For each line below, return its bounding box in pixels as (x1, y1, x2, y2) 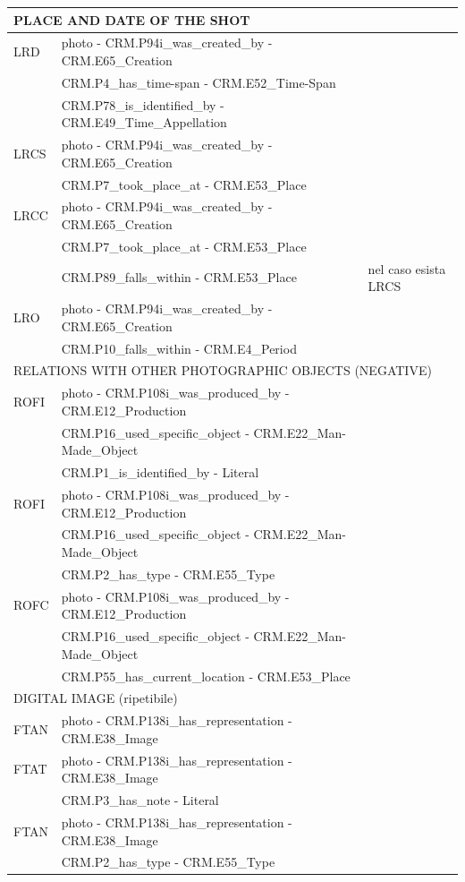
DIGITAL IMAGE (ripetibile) (13, 689, 178, 707)
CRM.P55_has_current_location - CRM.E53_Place (61, 666, 351, 685)
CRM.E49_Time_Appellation (61, 113, 227, 132)
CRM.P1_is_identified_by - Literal (61, 463, 259, 482)
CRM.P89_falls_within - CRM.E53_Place (61, 268, 297, 287)
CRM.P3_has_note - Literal (61, 791, 219, 809)
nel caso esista (368, 259, 446, 278)
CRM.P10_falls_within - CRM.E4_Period (61, 338, 297, 357)
